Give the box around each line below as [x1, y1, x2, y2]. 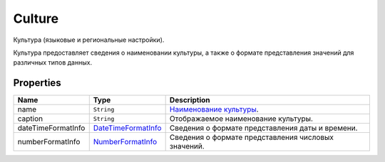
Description [169, 95, 210, 105]
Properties [13, 77, 61, 89]
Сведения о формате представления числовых [169, 132, 334, 142]
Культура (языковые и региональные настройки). [13, 36, 165, 44]
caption [17, 114, 43, 124]
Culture [13, 11, 59, 26]
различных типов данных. [13, 58, 93, 67]
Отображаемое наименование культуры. [169, 114, 314, 124]
